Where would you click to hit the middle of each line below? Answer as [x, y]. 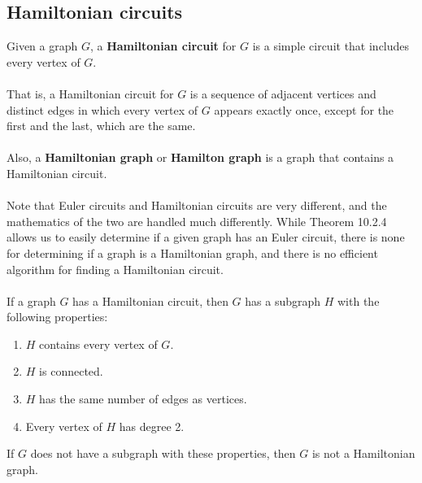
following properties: [57, 317]
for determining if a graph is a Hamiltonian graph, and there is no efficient [192, 252]
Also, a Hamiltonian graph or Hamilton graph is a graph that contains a [200, 157]
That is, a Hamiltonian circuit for [90, 93]
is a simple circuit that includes [331, 46]
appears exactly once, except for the [304, 109]
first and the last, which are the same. [101, 126]
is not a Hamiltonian [363, 453]
